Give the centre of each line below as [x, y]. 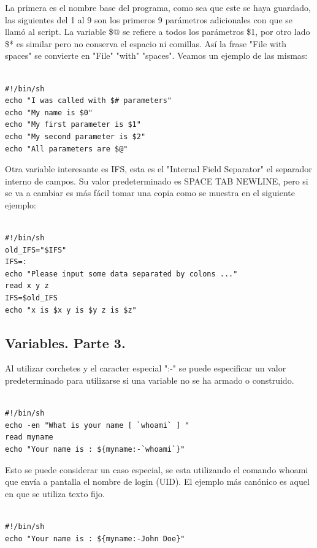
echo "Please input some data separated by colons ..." [121, 274]
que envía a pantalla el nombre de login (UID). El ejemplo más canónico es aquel [157, 481]
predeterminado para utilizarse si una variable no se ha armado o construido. [150, 380]
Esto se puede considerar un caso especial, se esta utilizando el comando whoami [157, 469]
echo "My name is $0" [49, 112]
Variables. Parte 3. [65, 342]
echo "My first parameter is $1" [73, 125]
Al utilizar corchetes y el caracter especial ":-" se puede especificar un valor [146, 368]
